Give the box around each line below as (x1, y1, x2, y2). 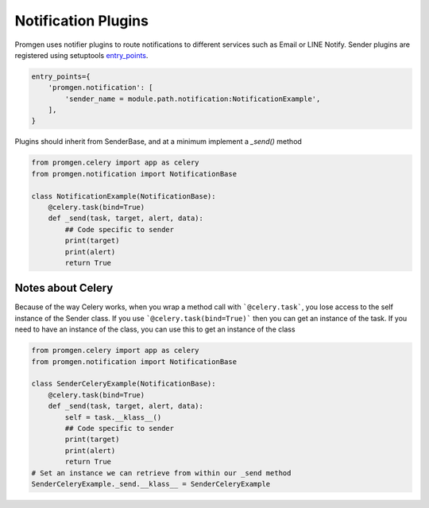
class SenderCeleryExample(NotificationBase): (31, 379, 216, 389)
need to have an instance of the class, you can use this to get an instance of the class (14, 324, 296, 334)
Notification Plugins (14, 12, 149, 29)
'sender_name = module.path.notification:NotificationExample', (64, 94, 321, 103)
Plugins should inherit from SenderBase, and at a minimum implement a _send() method (14, 137, 302, 146)
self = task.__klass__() (64, 413, 162, 421)
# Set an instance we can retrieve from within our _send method (31, 468, 292, 477)
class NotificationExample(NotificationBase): (31, 192, 216, 200)
